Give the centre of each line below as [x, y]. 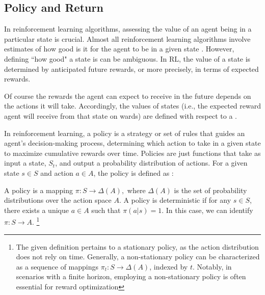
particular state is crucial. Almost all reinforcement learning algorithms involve [127, 38]
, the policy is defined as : [134, 172]
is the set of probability [210, 190]
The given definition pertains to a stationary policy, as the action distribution [137, 246]
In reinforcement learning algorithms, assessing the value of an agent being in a [128, 29]
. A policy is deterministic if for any [175, 200]
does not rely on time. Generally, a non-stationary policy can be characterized [138, 257]
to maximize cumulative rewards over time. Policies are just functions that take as [132, 153]
